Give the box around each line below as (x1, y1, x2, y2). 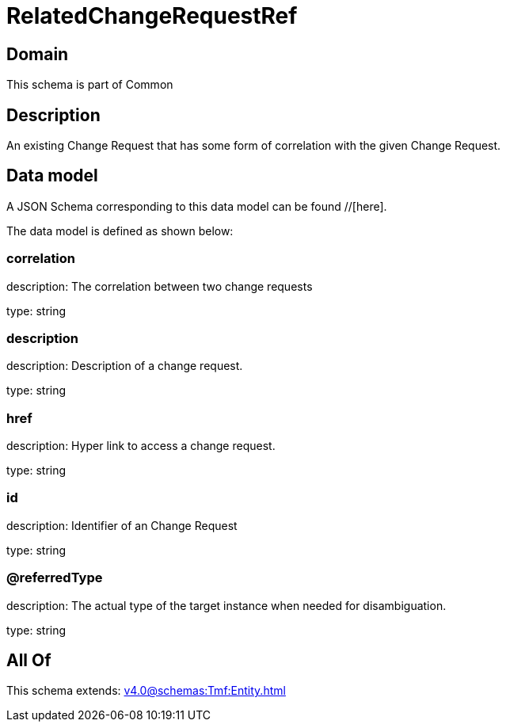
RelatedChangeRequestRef (6, 2, 298, 29)
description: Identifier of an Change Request (6, 518, 238, 532)
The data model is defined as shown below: (6, 223, 234, 238)
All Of (6, 650, 51, 671)
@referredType (6, 570, 103, 586)
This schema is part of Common (6, 78, 173, 92)
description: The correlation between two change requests (6, 279, 313, 293)
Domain (6, 44, 69, 64)
